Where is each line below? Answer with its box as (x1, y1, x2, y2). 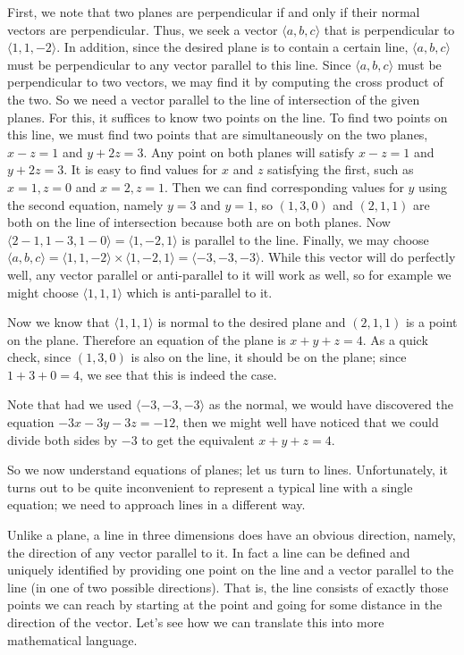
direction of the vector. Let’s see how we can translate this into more (7, 613, 384, 631)
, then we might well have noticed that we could (175, 413, 439, 432)
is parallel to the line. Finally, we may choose (181, 230, 429, 248)
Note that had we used (7, 395, 132, 414)
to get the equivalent (141, 430, 255, 449)
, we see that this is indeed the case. (79, 365, 277, 383)
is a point (405, 313, 458, 332)
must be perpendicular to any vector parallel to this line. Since (7, 55, 351, 73)
